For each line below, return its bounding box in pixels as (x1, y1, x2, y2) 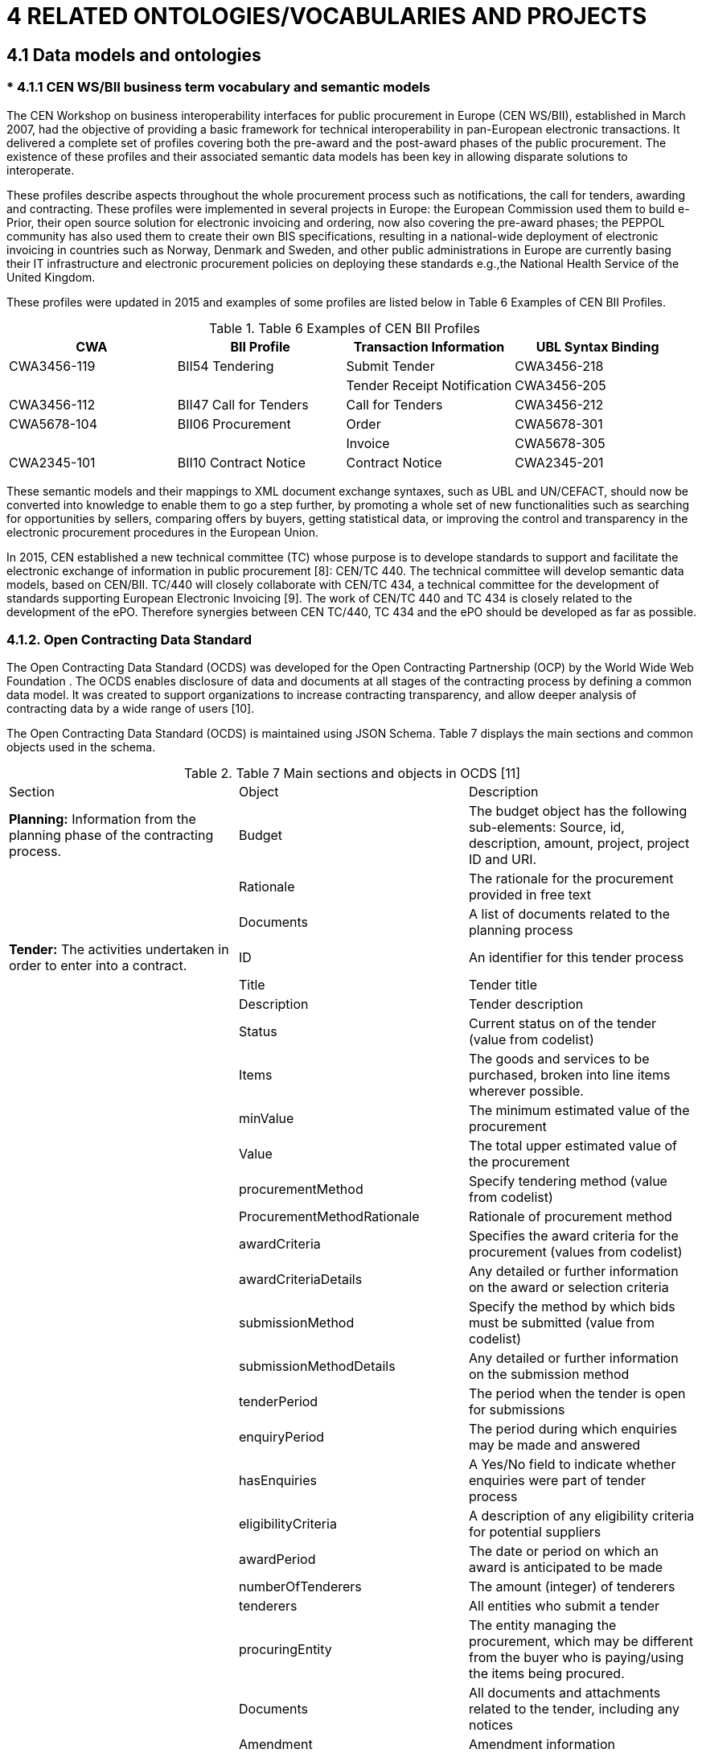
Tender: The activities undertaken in (9, 941, 229, 958)
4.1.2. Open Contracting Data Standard (6, 631, 252, 648)
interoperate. (6, 163, 75, 177)
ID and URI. (468, 851, 537, 868)
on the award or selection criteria (468, 1279, 669, 1296)
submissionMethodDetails (238, 1358, 396, 1375)
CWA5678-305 (515, 434, 606, 451)
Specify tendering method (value (468, 1173, 667, 1190)
